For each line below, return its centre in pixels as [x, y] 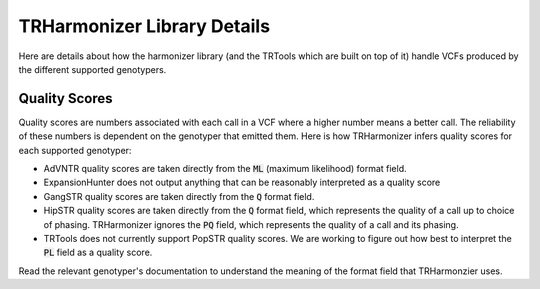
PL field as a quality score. [98, 252]
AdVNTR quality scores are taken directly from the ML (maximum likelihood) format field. [225, 169]
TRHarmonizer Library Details [144, 26]
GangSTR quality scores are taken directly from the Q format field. [179, 196]
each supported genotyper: [75, 150]
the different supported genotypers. [92, 69]
